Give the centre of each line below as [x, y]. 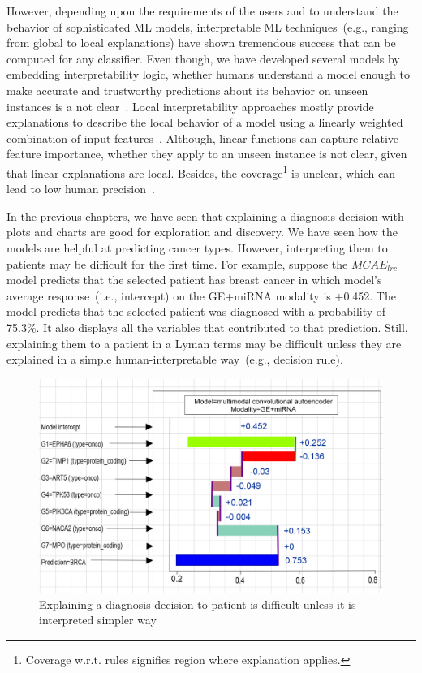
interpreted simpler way [98, 620]
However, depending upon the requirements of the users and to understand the [202, 11]
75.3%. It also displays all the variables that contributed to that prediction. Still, [207, 327]
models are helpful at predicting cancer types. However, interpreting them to [197, 247]
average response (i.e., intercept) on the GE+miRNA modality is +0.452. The [201, 295]
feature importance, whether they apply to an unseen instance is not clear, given [207, 154]
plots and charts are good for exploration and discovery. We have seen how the [202, 232]
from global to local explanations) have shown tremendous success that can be [201, 43]
